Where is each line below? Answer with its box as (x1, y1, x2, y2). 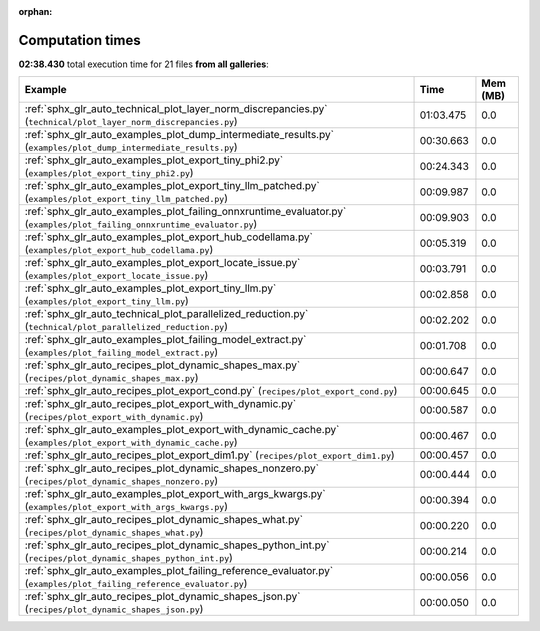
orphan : (18, 6, 53, 17)
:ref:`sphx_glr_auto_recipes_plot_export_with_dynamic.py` (24, 397, 297, 411)
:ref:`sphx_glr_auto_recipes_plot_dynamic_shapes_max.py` (24, 358, 301, 372)
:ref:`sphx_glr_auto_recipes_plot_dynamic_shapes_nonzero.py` (24, 461, 320, 475)
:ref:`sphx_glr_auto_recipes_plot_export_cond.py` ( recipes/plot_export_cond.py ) (24, 384, 398, 398)
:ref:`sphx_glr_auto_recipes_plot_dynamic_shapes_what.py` (24, 513, 304, 527)
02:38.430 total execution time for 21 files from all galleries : (18, 58, 269, 70)
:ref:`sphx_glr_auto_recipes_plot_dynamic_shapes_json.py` (24, 590, 301, 604)
